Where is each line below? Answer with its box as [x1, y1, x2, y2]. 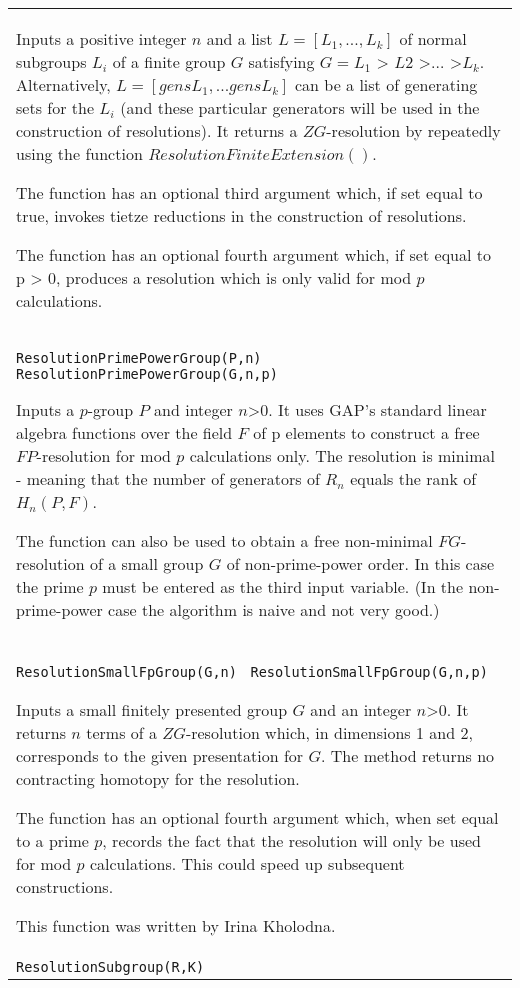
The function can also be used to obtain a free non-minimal [16, 529, 433, 552]
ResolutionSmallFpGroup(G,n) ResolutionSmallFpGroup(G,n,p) [16, 664, 488, 680]
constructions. [16, 875, 114, 898]
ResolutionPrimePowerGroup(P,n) [16, 350, 262, 366]
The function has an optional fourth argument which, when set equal [16, 806, 499, 829]
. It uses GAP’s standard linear [268, 398, 487, 421]
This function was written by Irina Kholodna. [16, 914, 336, 937]
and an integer [310, 698, 412, 721]
